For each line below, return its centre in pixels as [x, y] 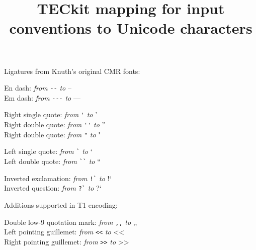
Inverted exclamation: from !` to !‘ [58, 178]
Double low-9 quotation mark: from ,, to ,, [71, 222]
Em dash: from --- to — [42, 97]
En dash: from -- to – [38, 88]
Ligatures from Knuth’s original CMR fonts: [72, 71]
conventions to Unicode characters [131, 28]
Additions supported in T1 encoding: [61, 205]
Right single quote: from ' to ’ [51, 114]
